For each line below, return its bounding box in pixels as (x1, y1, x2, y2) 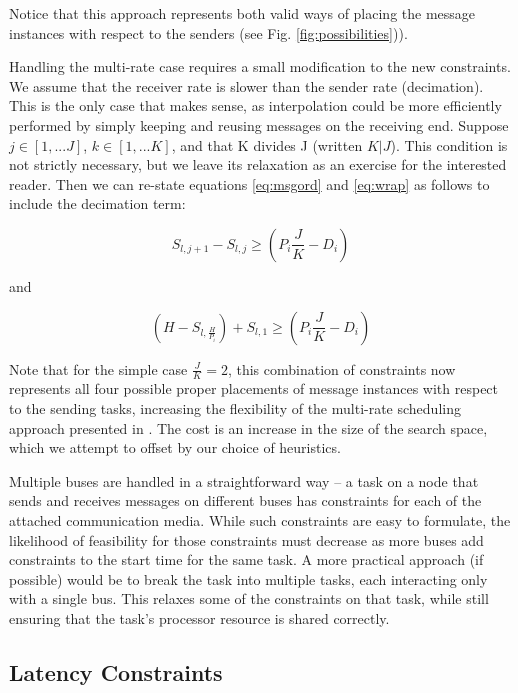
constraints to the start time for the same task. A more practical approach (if (9, 549, 484, 570)
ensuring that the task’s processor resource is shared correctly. (9, 607, 390, 628)
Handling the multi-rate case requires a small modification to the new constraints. (9, 56, 511, 77)
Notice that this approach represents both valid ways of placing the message (9, 3, 476, 23)
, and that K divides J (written (171, 134, 363, 155)
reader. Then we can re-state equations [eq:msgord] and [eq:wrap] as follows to (9, 173, 490, 194)
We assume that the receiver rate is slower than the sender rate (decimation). (9, 75, 484, 96)
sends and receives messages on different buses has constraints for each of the (9, 490, 482, 511)
